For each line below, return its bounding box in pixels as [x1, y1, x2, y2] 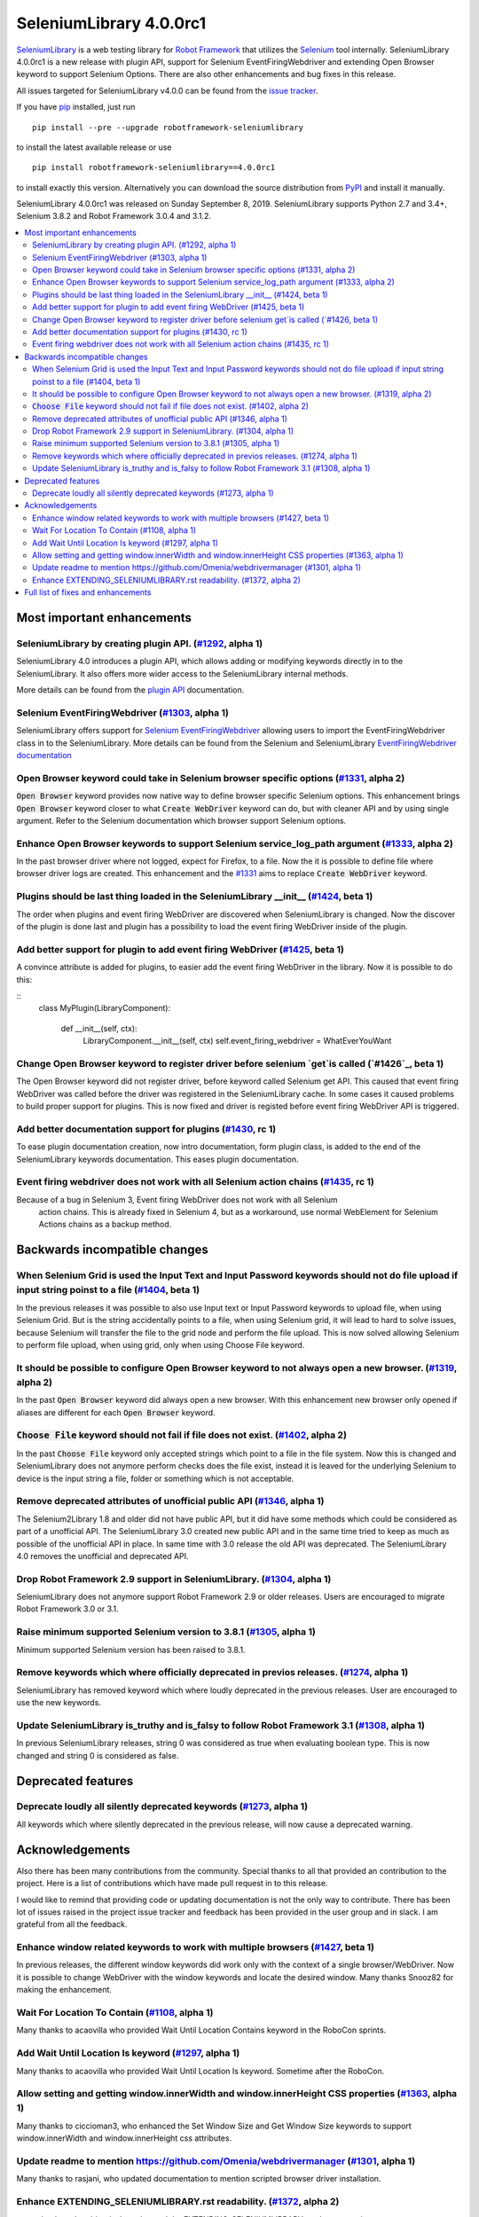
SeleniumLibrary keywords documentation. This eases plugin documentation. [16, 1154, 299, 1164]
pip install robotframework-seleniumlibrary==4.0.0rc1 [32, 162, 276, 173]
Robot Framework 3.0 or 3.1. [16, 1603, 119, 1614]
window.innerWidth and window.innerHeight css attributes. [16, 2133, 232, 2143]
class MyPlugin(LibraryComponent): [38, 1003, 171, 1014]
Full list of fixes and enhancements [24, 587, 152, 598]
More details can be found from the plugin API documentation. [16, 685, 245, 695]
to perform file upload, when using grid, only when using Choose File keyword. [16, 1340, 305, 1350]
